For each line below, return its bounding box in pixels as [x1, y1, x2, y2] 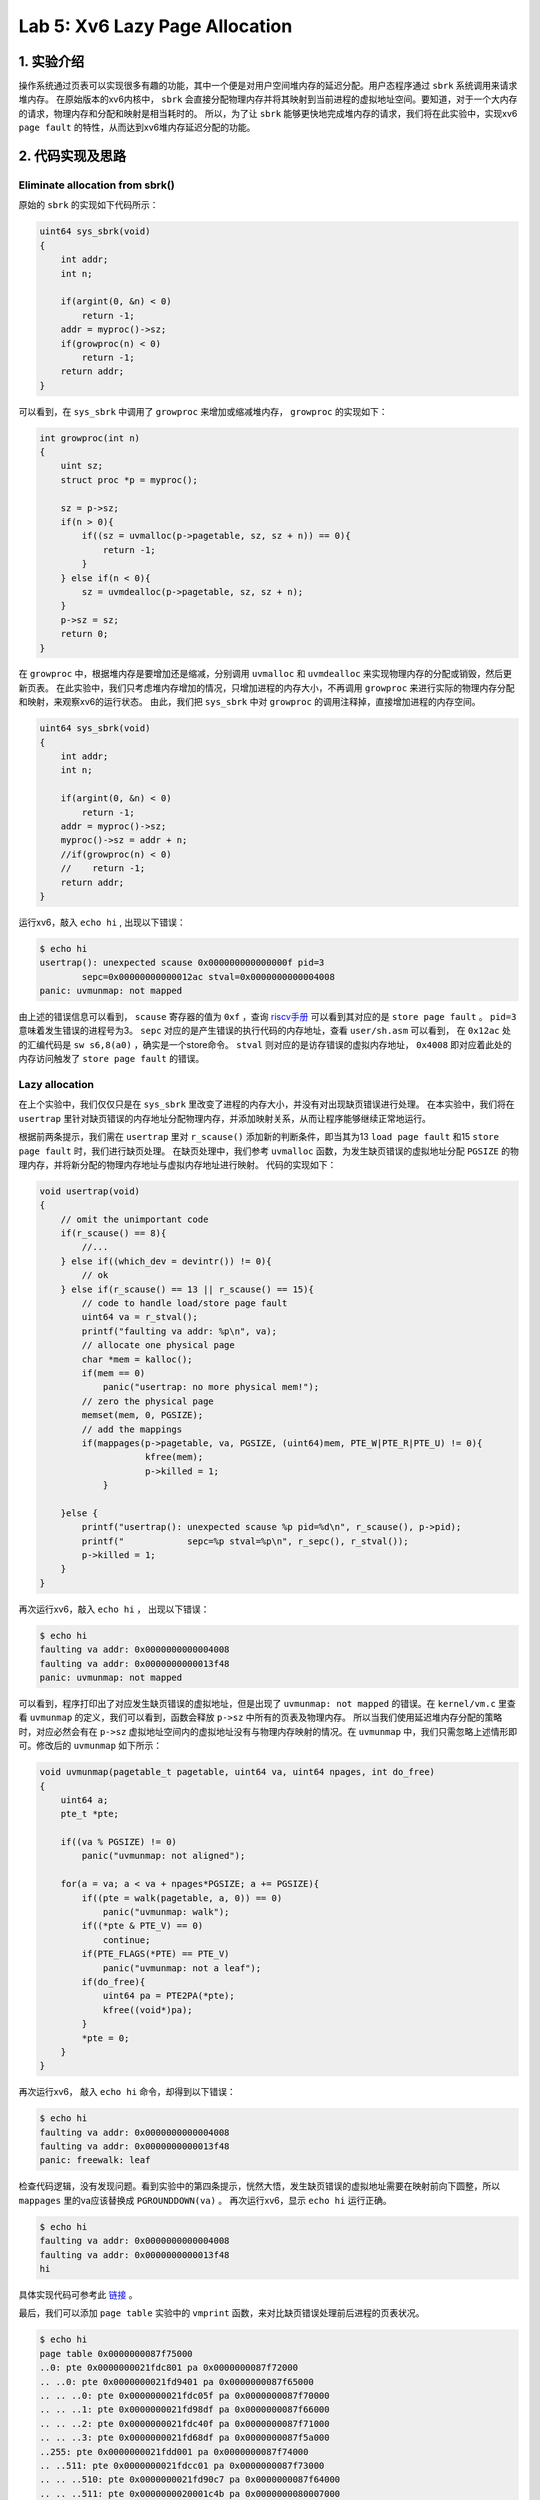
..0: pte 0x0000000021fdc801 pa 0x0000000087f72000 [39, 2362, 299, 2374]
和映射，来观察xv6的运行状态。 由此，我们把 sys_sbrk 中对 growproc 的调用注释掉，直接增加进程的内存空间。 [18, 696, 481, 708]
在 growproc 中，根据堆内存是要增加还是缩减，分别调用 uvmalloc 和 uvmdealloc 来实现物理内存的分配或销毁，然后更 [18, 668, 512, 680]
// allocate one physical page [81, 1340, 235, 1351]
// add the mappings [81, 1423, 183, 1435]
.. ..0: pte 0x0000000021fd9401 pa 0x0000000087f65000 [39, 2376, 314, 2387]
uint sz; [60, 460, 104, 472]
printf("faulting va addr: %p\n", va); [81, 1325, 277, 1337]
